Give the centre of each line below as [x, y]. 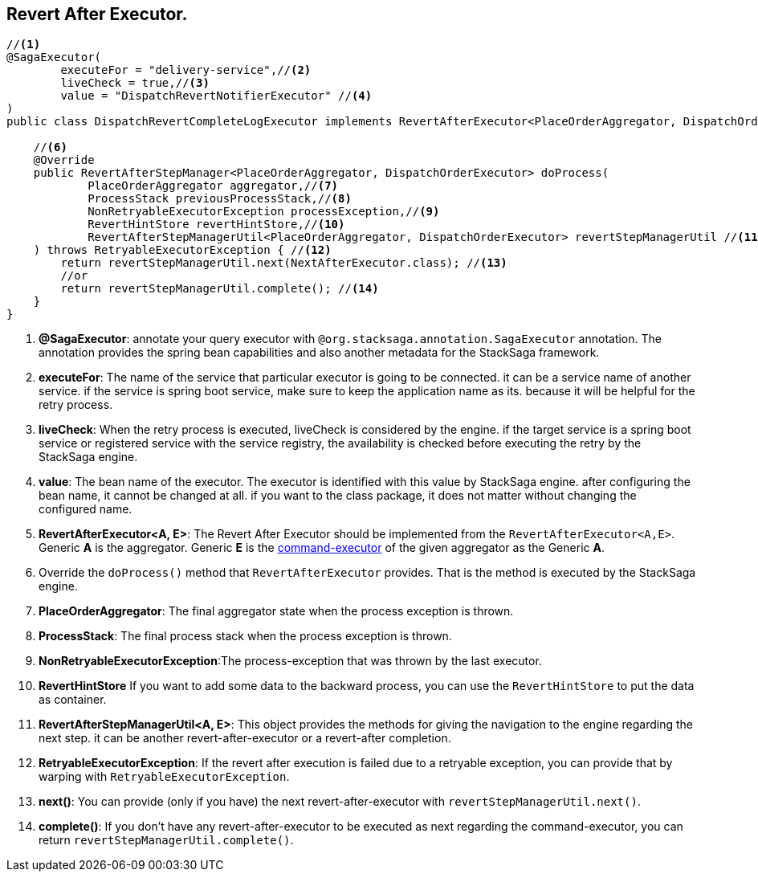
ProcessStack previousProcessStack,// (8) [220, 199]
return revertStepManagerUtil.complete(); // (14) [220, 289]
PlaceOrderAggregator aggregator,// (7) [213, 186]
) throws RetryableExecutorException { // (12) [182, 250]
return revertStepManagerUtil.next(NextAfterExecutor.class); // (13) [284, 263]
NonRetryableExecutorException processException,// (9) [264, 212]
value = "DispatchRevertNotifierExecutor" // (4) [216, 96]
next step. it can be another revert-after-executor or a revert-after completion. [245, 738]
